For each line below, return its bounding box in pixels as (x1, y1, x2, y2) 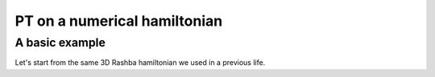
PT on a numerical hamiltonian (14, 12, 223, 30)
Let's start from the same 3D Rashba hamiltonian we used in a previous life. (14, 58, 266, 67)
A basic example (14, 35, 106, 50)
